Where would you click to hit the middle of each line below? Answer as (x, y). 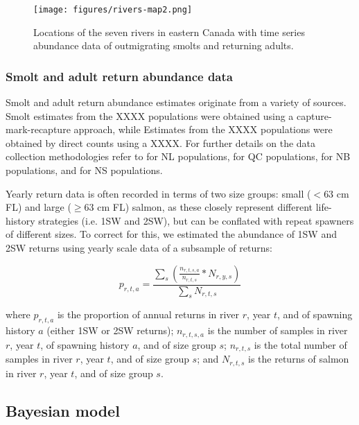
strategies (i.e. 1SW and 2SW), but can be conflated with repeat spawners (196, 220)
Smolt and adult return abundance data (119, 76)
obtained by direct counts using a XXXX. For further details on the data (161, 142)
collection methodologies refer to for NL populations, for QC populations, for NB (178, 156)
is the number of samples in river (278, 330)
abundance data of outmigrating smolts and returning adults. (164, 45)
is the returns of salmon (299, 359)
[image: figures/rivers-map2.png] (113, 10)
